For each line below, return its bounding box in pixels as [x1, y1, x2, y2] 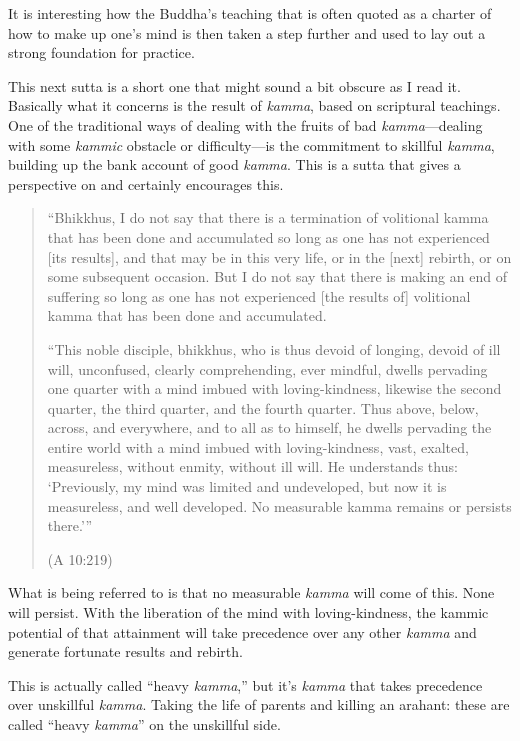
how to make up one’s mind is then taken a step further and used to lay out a [8, 22, 486, 43]
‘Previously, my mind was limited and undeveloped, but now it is [47, 476, 447, 497]
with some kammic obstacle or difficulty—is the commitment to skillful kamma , [8, 134, 495, 155]
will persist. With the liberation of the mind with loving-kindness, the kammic [8, 602, 489, 623]
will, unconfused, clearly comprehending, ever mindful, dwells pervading [47, 358, 488, 379]
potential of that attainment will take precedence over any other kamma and [8, 621, 477, 642]
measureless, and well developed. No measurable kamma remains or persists [47, 495, 512, 516]
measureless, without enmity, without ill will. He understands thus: [47, 456, 458, 477]
